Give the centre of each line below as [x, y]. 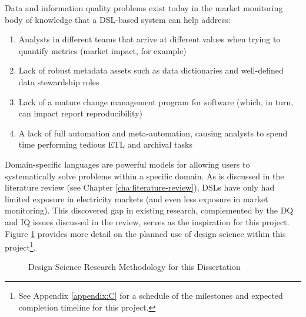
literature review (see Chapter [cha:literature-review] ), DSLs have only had [140, 187]
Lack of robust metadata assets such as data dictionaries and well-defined [151, 70]
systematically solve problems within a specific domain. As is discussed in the [144, 176]
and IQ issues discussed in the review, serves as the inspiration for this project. [147, 221]
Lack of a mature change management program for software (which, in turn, [156, 101]
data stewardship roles [59, 81]
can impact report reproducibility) [80, 113]
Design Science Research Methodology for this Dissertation [134, 267]
